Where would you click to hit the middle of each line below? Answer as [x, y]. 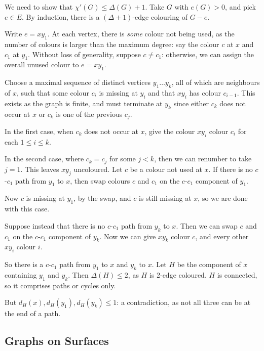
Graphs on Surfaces [57, 341]
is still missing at [165, 198]
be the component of [209, 264]
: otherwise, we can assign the [208, 54]
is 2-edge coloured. [178, 275]
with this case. [27, 209]
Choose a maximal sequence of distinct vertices [78, 82]
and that [162, 92]
